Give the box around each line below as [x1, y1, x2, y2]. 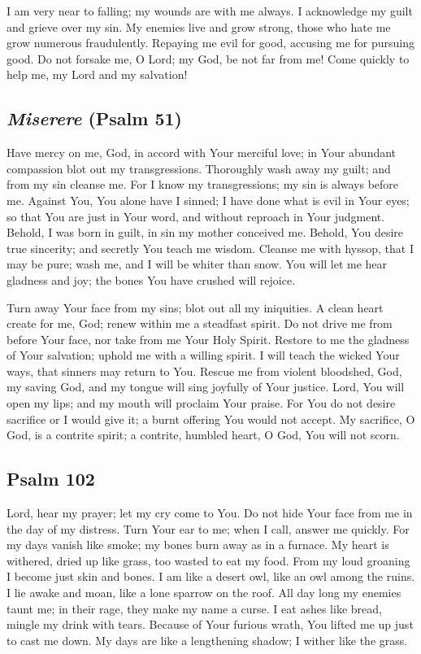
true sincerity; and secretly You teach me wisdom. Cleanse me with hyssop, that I [7, 239, 414, 256]
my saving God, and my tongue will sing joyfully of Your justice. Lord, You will [7, 378, 405, 395]
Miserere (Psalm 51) [7, 106, 182, 131]
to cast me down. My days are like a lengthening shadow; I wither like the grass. [7, 631, 408, 648]
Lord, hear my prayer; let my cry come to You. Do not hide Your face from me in [7, 504, 413, 521]
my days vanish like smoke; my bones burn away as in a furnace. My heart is [7, 536, 389, 553]
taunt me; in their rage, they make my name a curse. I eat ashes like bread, [7, 599, 382, 617]
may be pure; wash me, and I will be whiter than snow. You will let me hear [7, 255, 388, 272]
